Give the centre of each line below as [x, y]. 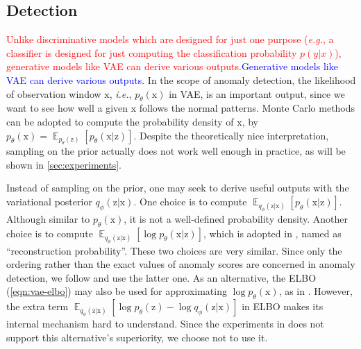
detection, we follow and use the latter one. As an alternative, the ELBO [161, 277]
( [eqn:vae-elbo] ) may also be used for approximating [117, 291]
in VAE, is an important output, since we [257, 93]
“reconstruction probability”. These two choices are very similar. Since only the [174, 250]
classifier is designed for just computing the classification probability [152, 52]
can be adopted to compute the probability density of [120, 121]
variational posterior [49, 201]
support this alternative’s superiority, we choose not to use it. [137, 337]
